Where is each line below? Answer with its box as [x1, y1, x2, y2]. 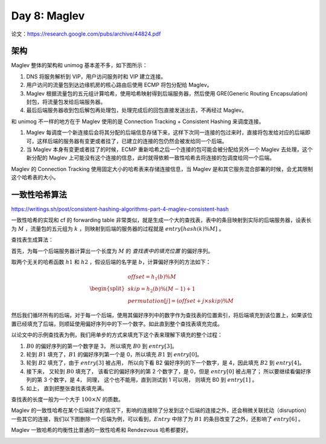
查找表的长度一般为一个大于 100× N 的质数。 [11, 396, 124, 403]
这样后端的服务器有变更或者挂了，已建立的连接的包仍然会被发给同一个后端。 [36, 137, 228, 144]
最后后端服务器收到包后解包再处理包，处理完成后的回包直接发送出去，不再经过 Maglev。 [26, 106, 248, 114]
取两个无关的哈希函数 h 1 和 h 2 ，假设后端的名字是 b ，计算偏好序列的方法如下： [11, 259, 211, 265]
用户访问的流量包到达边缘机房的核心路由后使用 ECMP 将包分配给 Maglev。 [26, 82, 213, 89]
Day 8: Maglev [11, 9, 85, 22]
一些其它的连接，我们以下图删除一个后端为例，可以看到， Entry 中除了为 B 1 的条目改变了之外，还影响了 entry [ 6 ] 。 [11, 415, 304, 422]
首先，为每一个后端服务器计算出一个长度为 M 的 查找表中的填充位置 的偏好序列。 [11, 247, 214, 254]
